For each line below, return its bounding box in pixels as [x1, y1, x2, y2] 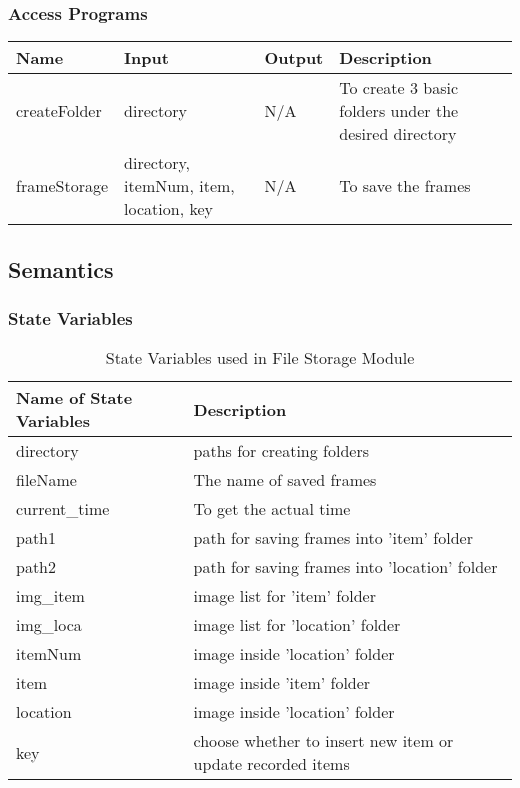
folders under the [339, 99, 459, 123]
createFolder [16, 99, 102, 123]
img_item [16, 584, 85, 608]
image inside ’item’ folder [193, 671, 371, 695]
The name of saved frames [193, 468, 377, 492]
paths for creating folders [193, 439, 369, 463]
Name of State [16, 386, 133, 410]
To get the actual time [193, 497, 351, 521]
